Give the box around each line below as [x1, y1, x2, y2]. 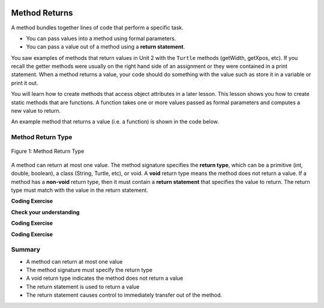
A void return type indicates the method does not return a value [26, 274, 184, 282]
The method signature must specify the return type [26, 267, 153, 274]
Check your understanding [11, 209, 80, 216]
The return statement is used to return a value [26, 283, 140, 290]
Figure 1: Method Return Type [11, 147, 85, 155]
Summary [11, 246, 41, 254]
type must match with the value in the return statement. [11, 186, 148, 194]
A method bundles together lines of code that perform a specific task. [11, 24, 184, 31]
